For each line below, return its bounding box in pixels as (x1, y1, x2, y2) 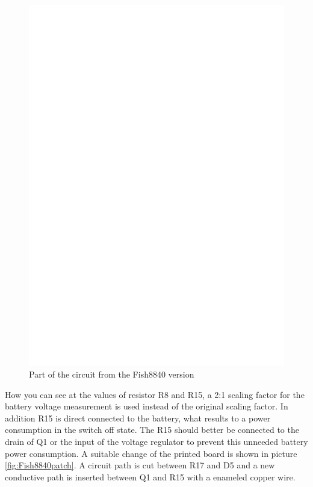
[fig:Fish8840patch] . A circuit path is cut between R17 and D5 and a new (5, 459, 275, 471)
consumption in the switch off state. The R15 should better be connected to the (5, 423, 299, 436)
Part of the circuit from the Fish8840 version (29, 368, 194, 381)
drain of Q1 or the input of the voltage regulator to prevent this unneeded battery (5, 435, 308, 448)
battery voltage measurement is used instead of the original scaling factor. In (5, 400, 288, 412)
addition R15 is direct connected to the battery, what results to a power (5, 411, 271, 424)
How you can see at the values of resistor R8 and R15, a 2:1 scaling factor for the (5, 388, 305, 400)
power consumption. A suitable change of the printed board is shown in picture (5, 447, 297, 459)
